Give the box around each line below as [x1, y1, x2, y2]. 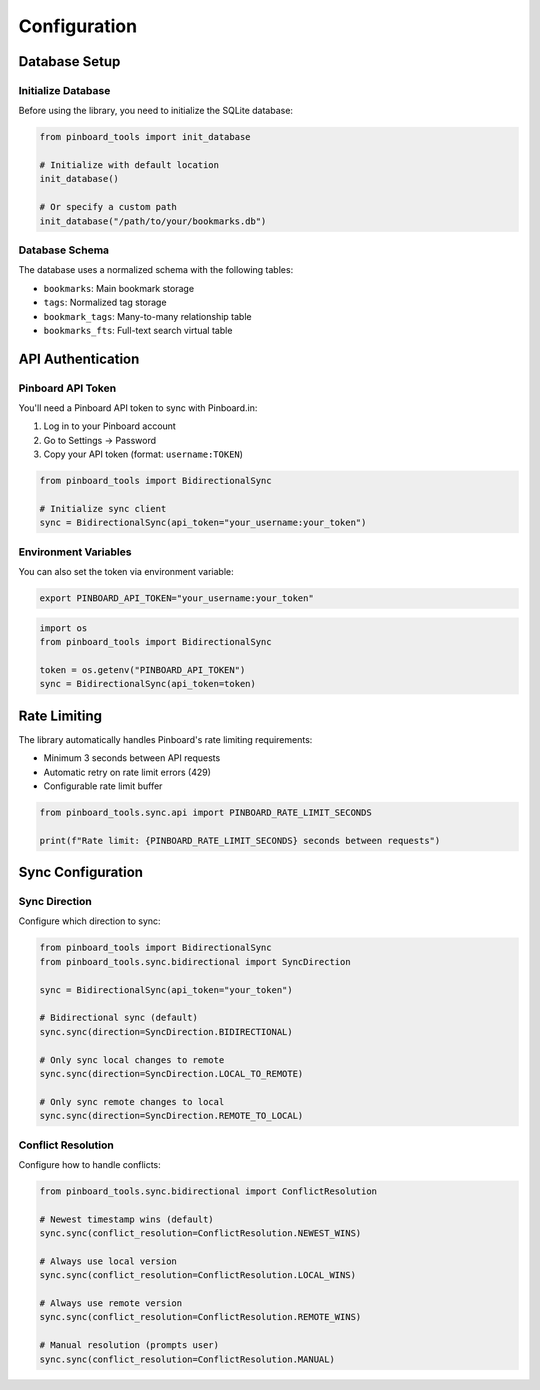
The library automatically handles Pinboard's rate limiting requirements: [18, 733, 313, 745]
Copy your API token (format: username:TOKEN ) [43, 448, 244, 460]
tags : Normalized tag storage [43, 296, 167, 309]
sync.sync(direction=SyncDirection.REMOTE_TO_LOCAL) [39, 1110, 304, 1122]
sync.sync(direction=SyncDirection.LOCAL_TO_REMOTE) [39, 1068, 304, 1079]
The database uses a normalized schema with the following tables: [18, 264, 294, 276]
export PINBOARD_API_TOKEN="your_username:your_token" [39, 593, 314, 604]
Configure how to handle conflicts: [18, 1158, 162, 1170]
